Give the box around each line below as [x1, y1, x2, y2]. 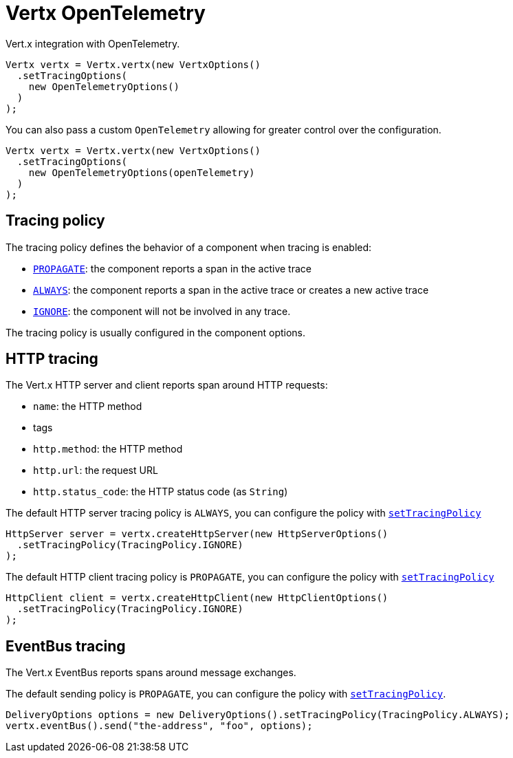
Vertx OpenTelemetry [6, 1, 206, 25]
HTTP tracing [6, 350, 98, 368]
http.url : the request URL [33, 464, 158, 477]
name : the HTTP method [33, 400, 142, 413]
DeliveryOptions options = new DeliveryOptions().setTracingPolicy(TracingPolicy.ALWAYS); [6, 709, 510, 721]
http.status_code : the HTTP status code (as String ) [33, 486, 288, 498]
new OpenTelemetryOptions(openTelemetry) [28, 166, 255, 178]
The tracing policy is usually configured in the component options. [6, 326, 306, 338]
